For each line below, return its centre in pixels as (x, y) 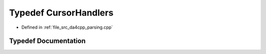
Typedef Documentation (47, 41)
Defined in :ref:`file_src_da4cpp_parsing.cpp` (67, 27)
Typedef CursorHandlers (61, 13)
